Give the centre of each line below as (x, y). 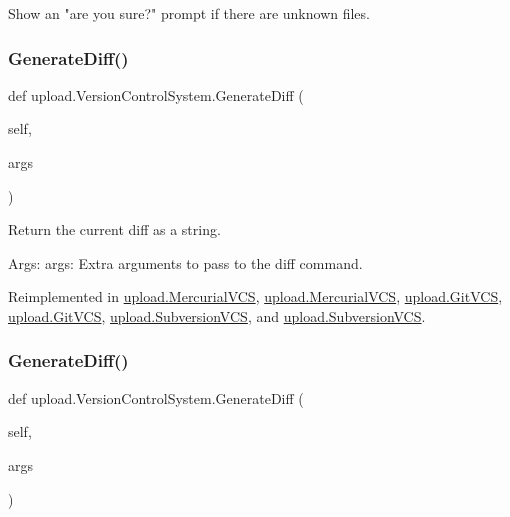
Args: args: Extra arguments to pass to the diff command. (185, 262)
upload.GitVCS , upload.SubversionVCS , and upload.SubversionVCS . (217, 315)
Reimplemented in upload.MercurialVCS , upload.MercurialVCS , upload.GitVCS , (255, 296)
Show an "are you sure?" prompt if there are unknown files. (189, 13)
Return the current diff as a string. (114, 229)
